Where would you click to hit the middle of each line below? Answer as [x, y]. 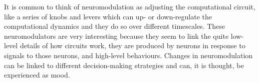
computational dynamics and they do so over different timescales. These [115, 26]
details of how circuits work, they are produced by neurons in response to [133, 45]
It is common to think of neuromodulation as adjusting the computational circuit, [130, 6]
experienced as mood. [37, 75]
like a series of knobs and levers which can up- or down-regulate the [108, 16]
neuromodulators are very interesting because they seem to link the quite [116, 36]
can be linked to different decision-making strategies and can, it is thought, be [124, 65]
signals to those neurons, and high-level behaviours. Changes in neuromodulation [128, 55]
